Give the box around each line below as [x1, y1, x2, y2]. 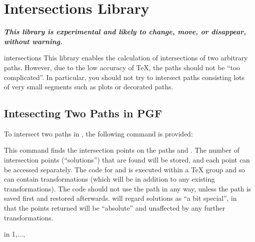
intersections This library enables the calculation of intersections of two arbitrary [4, 53, 248, 63]
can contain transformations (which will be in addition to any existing [4, 174, 215, 184]
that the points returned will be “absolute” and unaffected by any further [4, 203, 226, 213]
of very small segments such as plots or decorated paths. [4, 81, 173, 92]
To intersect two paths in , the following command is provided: [4, 128, 193, 138]
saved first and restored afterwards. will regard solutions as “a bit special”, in [4, 193, 237, 203]
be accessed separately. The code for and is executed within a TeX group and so [4, 164, 245, 174]
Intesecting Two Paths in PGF [4, 106, 162, 121]
